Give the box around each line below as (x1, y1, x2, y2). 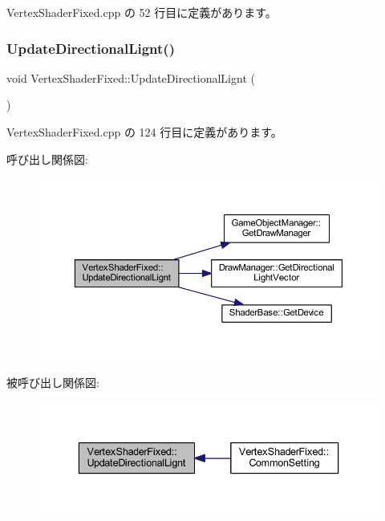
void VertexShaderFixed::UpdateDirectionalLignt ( (6, 69, 255, 86)
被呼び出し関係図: (6, 373, 99, 390)
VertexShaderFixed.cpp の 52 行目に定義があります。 (6, 4, 277, 20)
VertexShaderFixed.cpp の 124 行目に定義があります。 (6, 124, 282, 140)
